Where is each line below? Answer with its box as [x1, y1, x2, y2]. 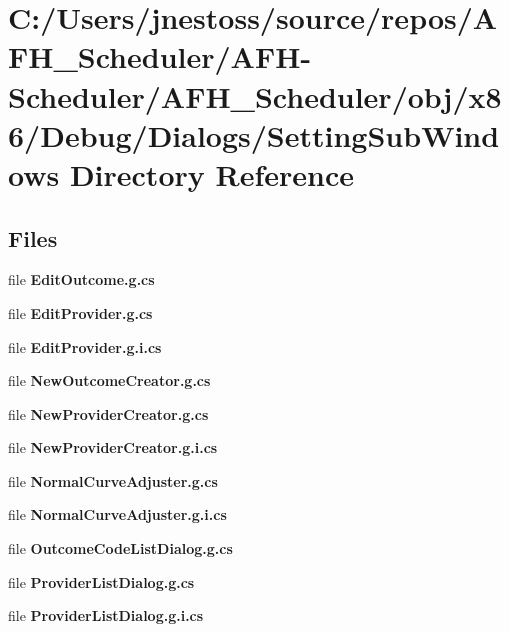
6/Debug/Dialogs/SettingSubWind [8, 114, 500, 155]
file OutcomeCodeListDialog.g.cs [8, 538, 233, 559]
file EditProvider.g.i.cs [8, 336, 162, 357]
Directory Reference [69, 153, 354, 194]
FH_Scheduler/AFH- [8, 36, 312, 77]
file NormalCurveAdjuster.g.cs [8, 470, 218, 491]
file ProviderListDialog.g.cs [8, 571, 195, 592]
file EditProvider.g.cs [8, 302, 153, 323]
